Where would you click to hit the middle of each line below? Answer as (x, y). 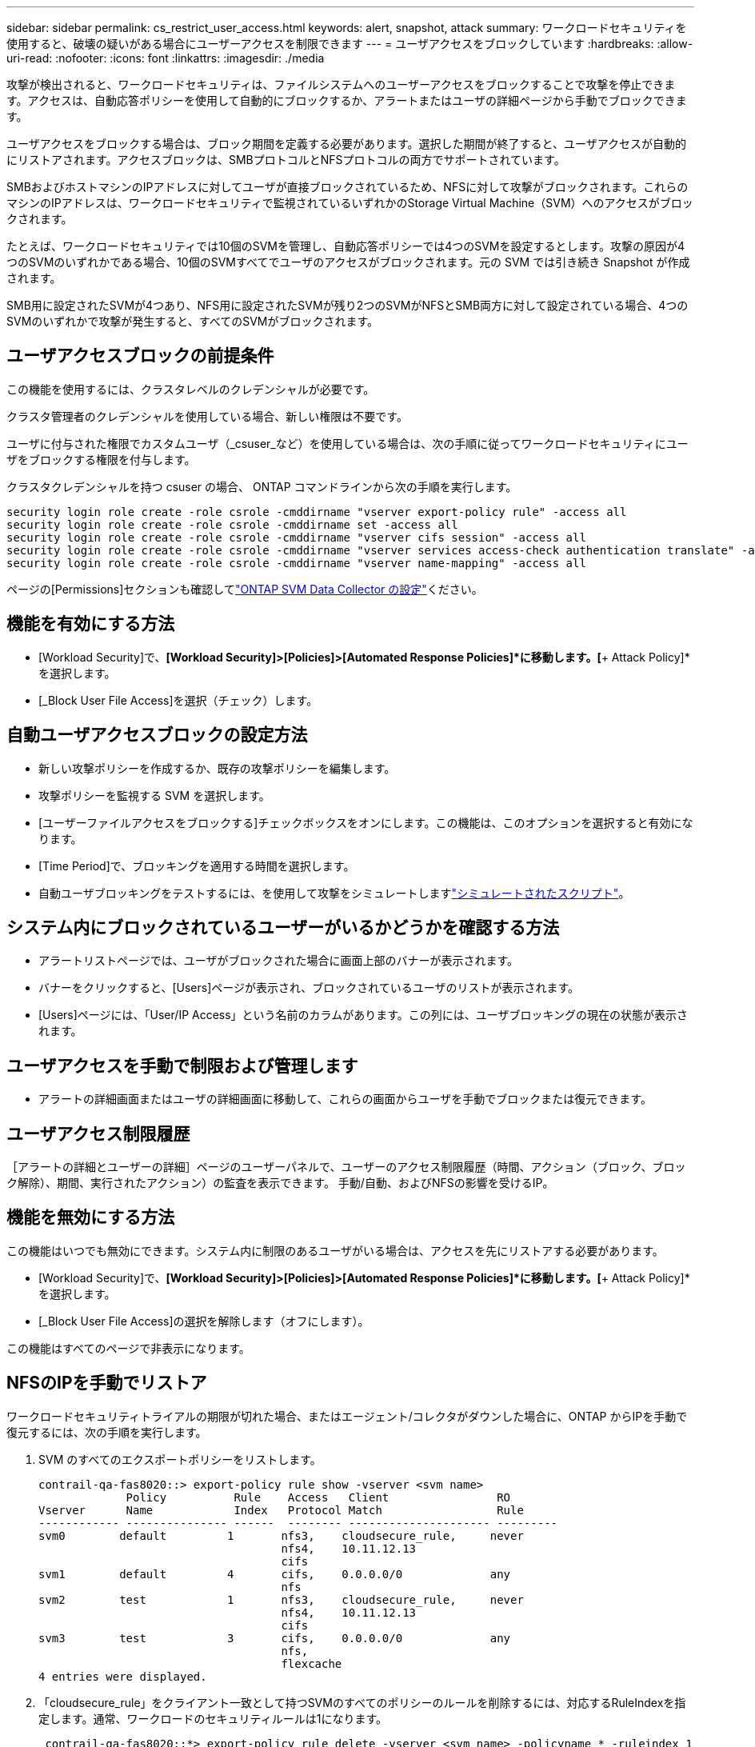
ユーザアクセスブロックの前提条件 (140, 356)
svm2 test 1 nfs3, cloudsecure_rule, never (281, 1599)
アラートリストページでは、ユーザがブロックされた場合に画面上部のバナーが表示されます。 (279, 961)
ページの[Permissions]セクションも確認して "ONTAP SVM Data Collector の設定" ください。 (245, 589)
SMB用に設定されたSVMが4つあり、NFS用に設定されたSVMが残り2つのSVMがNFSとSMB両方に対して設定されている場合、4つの (348, 305)
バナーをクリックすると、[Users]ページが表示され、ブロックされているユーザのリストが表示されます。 (309, 988)
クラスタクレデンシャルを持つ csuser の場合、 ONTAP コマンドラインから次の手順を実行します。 (262, 486)
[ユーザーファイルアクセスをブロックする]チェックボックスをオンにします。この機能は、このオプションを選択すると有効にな (366, 822)
